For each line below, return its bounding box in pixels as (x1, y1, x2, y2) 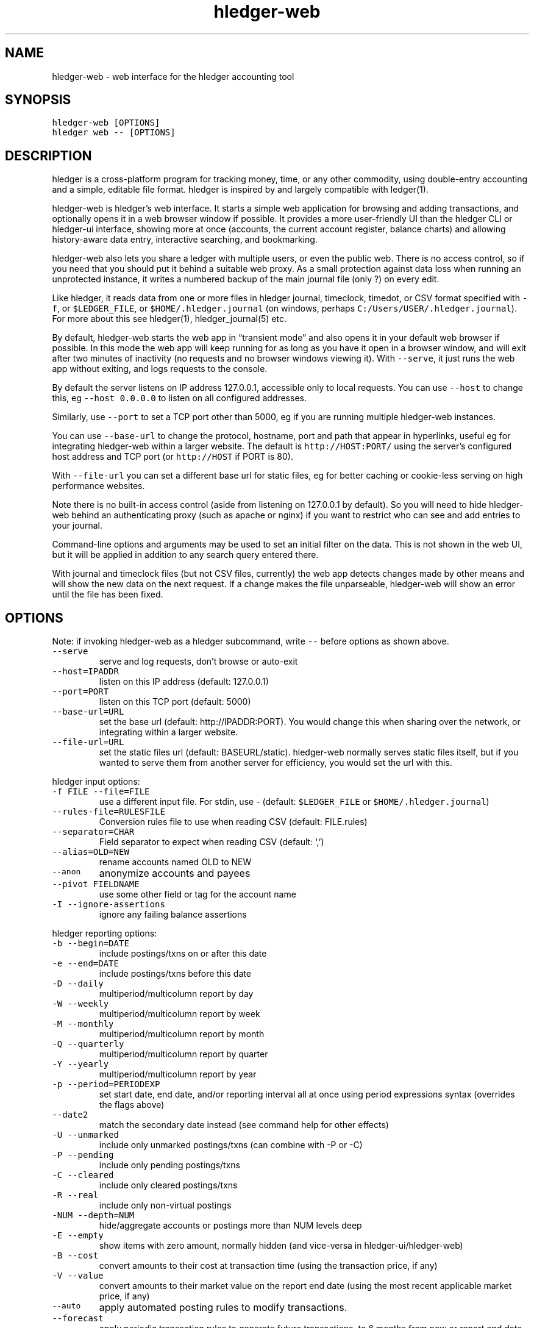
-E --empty (52, 1230, 104, 1241)
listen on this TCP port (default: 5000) (99, 696, 251, 707)
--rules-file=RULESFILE (52, 807, 165, 817)
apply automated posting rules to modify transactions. (99, 1301, 347, 1314)
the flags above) (99, 1099, 165, 1110)
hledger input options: (52, 776, 140, 787)
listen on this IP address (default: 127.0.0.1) (99, 676, 269, 687)
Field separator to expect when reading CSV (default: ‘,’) (99, 837, 324, 848)
